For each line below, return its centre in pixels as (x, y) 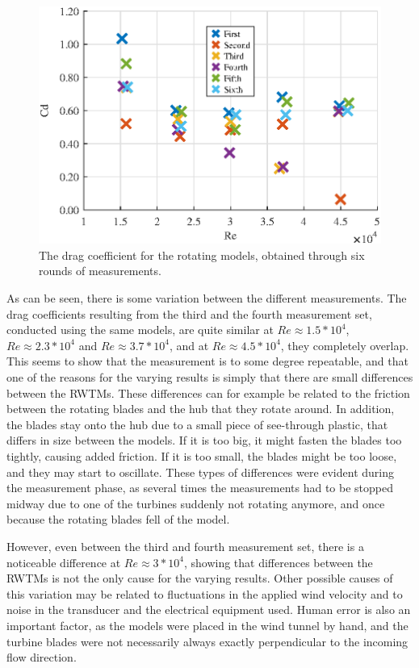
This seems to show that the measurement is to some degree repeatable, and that (207, 361)
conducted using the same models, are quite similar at (140, 330)
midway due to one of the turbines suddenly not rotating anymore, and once (196, 503)
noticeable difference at (64, 562)
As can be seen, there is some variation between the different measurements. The (207, 298)
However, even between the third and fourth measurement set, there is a (185, 546)
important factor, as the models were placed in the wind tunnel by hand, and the (207, 625)
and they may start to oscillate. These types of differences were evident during (200, 472)
